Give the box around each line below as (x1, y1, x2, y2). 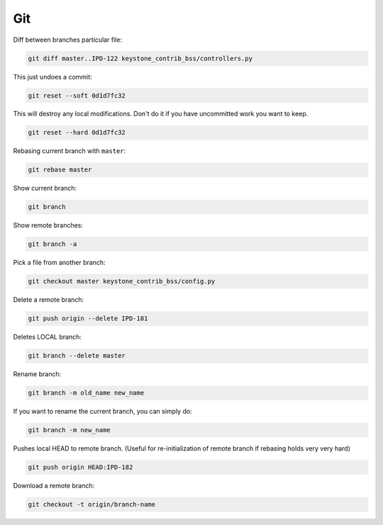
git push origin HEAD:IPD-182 (28, 463, 133, 471)
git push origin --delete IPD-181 (28, 315, 148, 322)
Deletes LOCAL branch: (13, 333, 82, 341)
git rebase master (28, 166, 92, 174)
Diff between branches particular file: (13, 35, 123, 44)
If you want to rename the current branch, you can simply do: (13, 407, 192, 416)
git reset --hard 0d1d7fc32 (28, 128, 126, 137)
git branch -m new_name (28, 426, 111, 434)
